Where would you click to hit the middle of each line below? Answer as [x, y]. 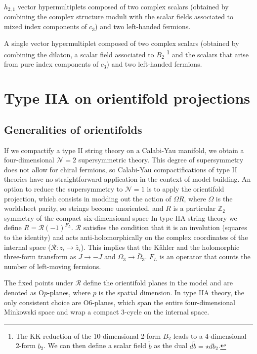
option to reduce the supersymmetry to [64, 189]
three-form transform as [40, 256]
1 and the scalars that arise [208, 54]
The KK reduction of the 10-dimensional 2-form [88, 335]
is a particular [194, 208]
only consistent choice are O [46, 302]
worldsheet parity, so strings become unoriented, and [84, 208]
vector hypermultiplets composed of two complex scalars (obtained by [123, 6]
